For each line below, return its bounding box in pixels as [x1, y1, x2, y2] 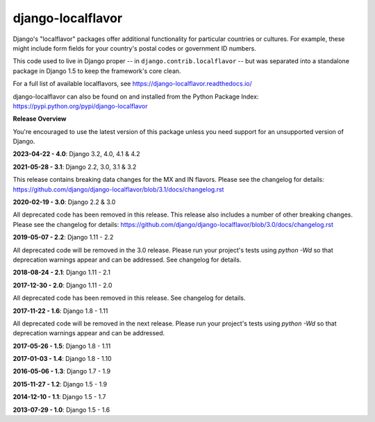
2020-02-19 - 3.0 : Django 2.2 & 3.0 [12, 198, 116, 206]
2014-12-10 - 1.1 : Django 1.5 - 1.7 [12, 393, 106, 401]
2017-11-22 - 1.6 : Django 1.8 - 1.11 [12, 306, 108, 315]
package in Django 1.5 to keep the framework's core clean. [12, 67, 181, 75]
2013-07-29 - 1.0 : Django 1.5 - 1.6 [12, 405, 110, 414]
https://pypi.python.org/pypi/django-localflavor [12, 101, 149, 110]
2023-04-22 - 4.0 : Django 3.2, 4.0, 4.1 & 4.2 [12, 150, 140, 158]
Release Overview [12, 115, 67, 123]
